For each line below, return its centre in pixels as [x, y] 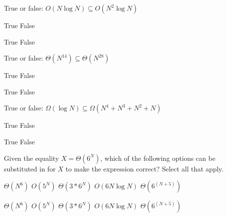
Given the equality [32, 158]
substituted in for [30, 168]
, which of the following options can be [158, 158]
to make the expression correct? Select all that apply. [145, 168]
